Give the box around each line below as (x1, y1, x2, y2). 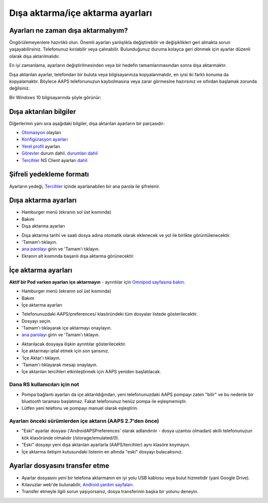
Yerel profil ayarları (21, 143, 61, 149)
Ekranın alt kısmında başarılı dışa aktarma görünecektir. (21, 253, 135, 259)
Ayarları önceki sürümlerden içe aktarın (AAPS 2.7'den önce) (9, 418, 159, 425)
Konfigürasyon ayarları (21, 136, 68, 142)
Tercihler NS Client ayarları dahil (21, 157, 88, 163)
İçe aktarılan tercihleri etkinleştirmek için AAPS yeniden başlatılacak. (21, 369, 161, 375)
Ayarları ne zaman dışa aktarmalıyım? (9, 26, 129, 35)
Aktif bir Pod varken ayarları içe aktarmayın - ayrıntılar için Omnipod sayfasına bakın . (9, 279, 186, 285)
